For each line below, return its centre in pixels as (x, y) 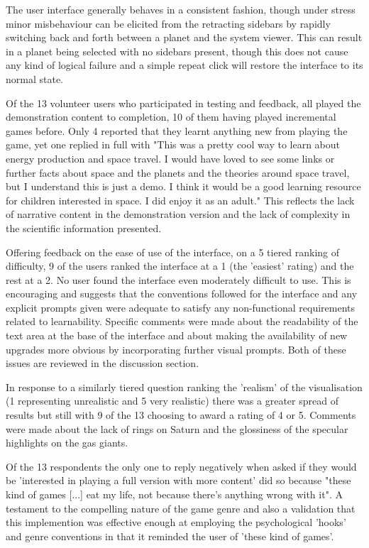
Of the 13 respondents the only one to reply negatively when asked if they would (181, 466)
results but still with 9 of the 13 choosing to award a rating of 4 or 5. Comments (181, 415)
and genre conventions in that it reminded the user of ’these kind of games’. (170, 536)
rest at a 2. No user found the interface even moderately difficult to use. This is (178, 279)
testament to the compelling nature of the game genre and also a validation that (181, 508)
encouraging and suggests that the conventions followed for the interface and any (182, 294)
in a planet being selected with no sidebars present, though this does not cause (177, 51)
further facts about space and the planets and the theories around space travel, (178, 172)
